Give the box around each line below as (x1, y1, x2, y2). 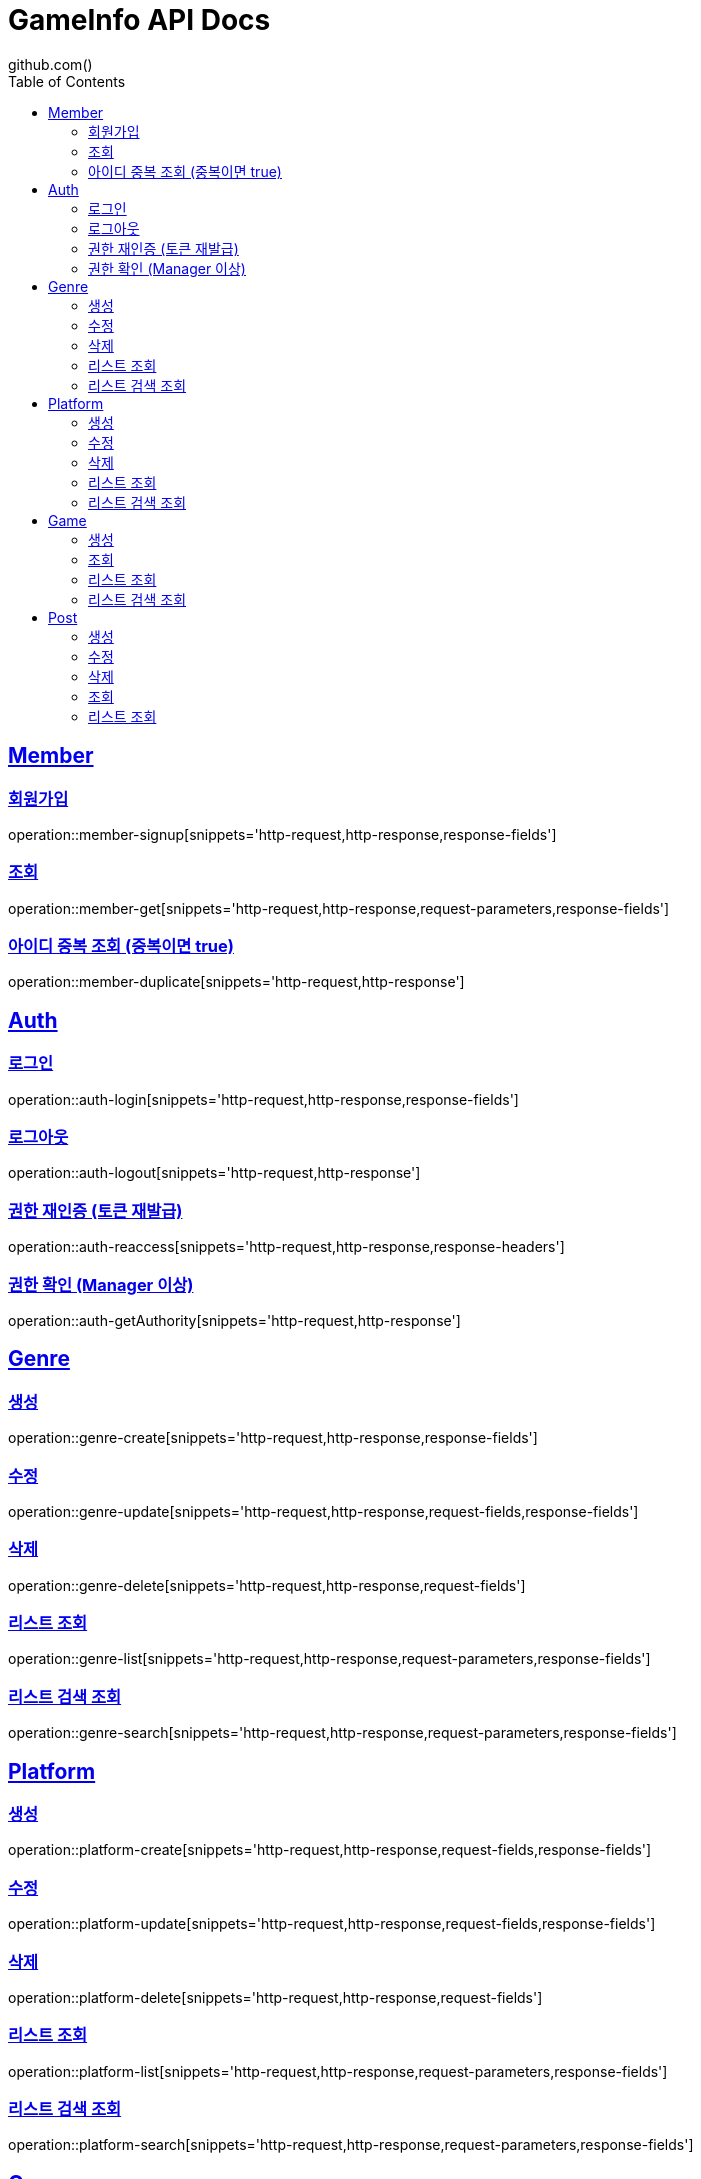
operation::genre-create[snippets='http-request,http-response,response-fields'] (8, 1429, 538, 1447)
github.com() (8, 55, 93, 73)
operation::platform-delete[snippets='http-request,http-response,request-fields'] (8, 1988, 543, 2006)
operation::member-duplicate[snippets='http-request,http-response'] (8, 973, 465, 991)
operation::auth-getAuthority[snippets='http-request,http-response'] (8, 1311, 461, 1329)
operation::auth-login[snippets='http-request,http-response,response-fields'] (8, 1090, 519, 1108)
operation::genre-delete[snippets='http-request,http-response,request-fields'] (8, 1576, 526, 1594)
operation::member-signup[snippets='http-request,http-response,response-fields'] (8, 825, 557, 843)
